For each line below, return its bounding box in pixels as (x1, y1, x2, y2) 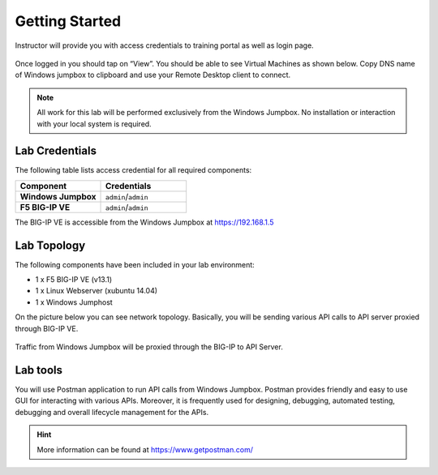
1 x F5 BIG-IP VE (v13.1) (35, 275, 113, 285)
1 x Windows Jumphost (35, 297, 113, 307)
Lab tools (15, 363, 62, 377)
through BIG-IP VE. (15, 323, 79, 333)
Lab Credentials (15, 144, 97, 158)
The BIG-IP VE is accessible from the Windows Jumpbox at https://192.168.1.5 (15, 217, 274, 227)
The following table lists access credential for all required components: (15, 165, 252, 175)
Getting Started (15, 12, 122, 30)
